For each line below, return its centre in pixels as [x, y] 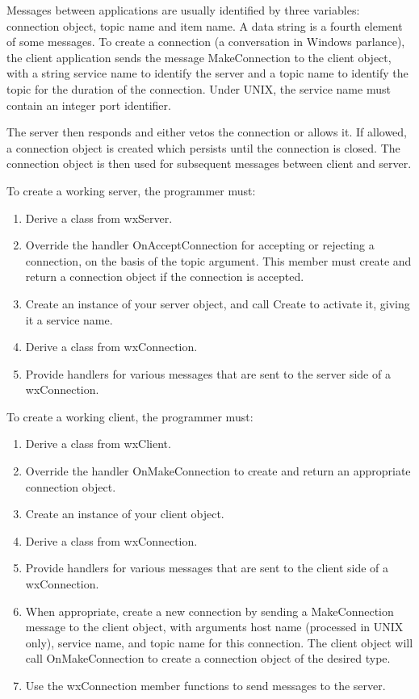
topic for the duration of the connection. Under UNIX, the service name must [199, 88]
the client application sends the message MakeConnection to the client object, [199, 57]
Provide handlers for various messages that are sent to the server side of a [208, 373]
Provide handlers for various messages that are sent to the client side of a [207, 568]
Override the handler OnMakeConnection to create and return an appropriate [218, 471]
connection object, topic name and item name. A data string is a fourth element [205, 25]
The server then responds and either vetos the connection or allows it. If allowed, [207, 132]
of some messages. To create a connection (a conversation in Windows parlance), [206, 42]
